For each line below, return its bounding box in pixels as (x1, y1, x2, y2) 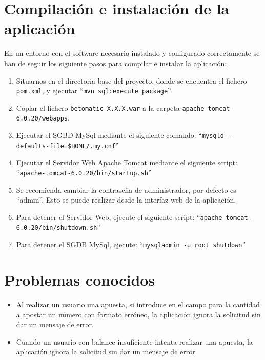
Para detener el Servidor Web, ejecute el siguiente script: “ (16, 211, 200, 222)
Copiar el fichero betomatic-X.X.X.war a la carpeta (16, 102, 180, 113)
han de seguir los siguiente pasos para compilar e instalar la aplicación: (4, 57, 227, 68)
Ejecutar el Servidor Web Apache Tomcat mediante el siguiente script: (16, 157, 237, 168)
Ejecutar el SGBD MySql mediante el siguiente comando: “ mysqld (16, 130, 224, 141)
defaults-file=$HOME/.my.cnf (16, 142, 116, 150)
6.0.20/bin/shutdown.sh (16, 224, 97, 232)
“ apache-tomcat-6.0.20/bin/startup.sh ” (16, 167, 152, 177)
